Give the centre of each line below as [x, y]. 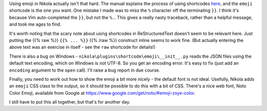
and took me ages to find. [35, 24]
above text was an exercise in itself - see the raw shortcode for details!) [82, 47]
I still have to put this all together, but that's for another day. [70, 102]
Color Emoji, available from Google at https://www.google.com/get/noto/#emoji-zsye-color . [102, 93]
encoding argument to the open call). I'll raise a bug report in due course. [85, 70]
